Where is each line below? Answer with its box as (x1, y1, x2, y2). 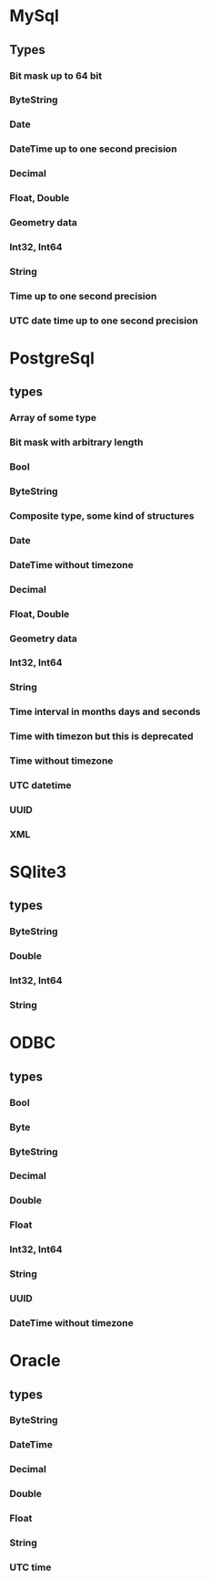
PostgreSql (9, 348, 95, 368)
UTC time (9, 1561, 52, 1574)
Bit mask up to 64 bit (9, 69, 103, 82)
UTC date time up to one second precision (9, 314, 198, 327)
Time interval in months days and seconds (9, 705, 201, 718)
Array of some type (9, 412, 97, 425)
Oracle (9, 1351, 61, 1371)
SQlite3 (9, 862, 66, 882)
